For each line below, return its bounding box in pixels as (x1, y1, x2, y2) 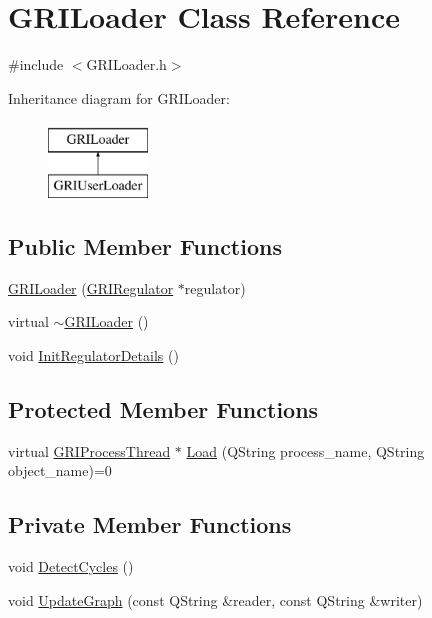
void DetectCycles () (8, 556, 134, 577)
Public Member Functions (8, 230, 282, 261)
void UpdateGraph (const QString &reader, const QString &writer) (8, 589, 423, 610)
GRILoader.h (86, 54, 167, 75)
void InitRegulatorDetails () (8, 344, 179, 365)
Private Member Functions (8, 509, 292, 540)
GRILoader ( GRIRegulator (8, 277, 174, 298)
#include (8, 54, 64, 75)
